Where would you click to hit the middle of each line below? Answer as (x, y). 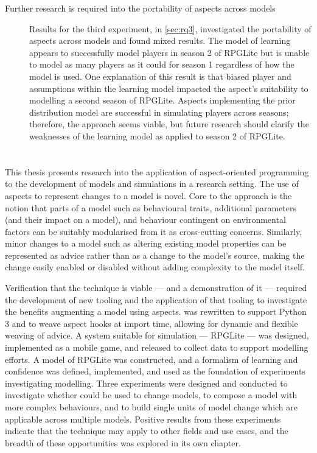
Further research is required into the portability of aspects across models (140, 8)
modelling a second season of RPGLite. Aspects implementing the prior (162, 100)
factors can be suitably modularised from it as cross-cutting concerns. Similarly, (154, 231)
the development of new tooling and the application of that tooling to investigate (156, 299)
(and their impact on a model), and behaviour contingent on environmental (145, 219)
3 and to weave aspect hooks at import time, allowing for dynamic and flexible (152, 323)
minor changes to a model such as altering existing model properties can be (146, 243)
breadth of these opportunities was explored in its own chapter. (123, 442)
